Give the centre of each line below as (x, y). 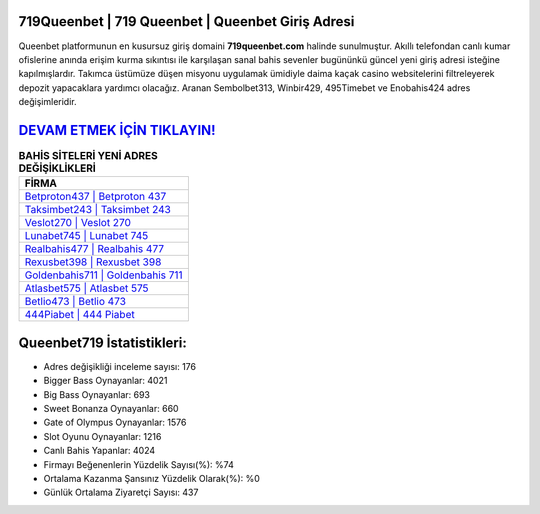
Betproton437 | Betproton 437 (95, 197)
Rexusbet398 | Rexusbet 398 (93, 262)
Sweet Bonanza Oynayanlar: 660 (111, 409)
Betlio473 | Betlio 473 (75, 302)
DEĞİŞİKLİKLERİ (57, 168)
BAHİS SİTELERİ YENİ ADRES (88, 156)
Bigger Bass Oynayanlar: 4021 (105, 381)
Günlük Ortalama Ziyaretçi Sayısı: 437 (121, 492)
